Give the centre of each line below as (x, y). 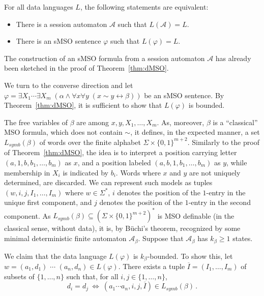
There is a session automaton (62, 24)
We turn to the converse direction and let (69, 85)
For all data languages (39, 7)
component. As (27, 215)
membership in (27, 172)
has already (233, 58)
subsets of (19, 276)
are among (93, 122)
